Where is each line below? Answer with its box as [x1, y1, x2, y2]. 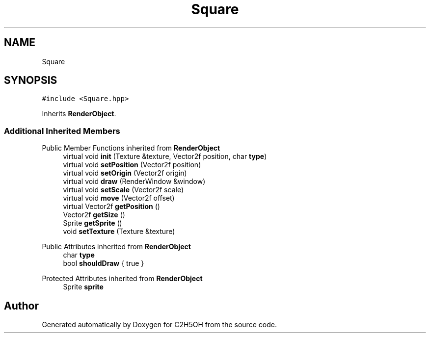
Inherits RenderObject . [42, 109, 116, 118]
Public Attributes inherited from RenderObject [42, 242, 191, 251]
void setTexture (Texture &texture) [63, 227, 175, 236]
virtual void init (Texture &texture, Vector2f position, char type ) [63, 152, 267, 161]
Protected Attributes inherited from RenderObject [42, 274, 203, 283]
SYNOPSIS [4, 74, 57, 87]
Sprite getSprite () [63, 219, 122, 228]
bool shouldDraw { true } [63, 259, 144, 268]
